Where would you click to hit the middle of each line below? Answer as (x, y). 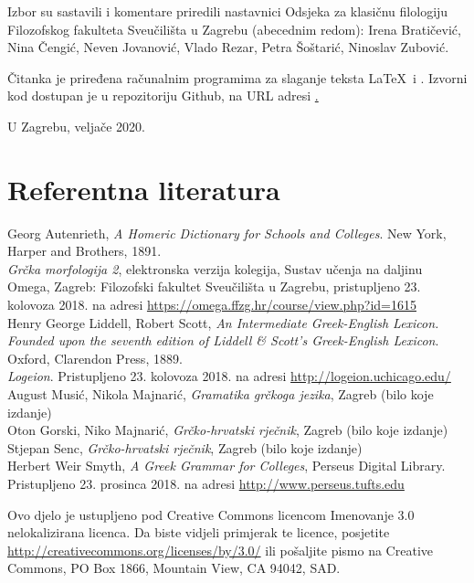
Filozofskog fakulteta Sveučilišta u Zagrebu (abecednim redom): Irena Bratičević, (234, 29)
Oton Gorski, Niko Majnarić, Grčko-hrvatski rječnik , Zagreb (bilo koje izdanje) (228, 430)
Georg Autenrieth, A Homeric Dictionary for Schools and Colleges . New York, (227, 233)
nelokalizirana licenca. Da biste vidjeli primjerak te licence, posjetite (199, 532)
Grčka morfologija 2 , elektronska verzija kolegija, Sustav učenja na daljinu (215, 268)
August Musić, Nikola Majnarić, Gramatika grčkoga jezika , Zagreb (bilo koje (221, 394)
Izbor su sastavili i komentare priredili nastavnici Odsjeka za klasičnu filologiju (228, 11)
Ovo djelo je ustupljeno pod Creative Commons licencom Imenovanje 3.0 (211, 514)
